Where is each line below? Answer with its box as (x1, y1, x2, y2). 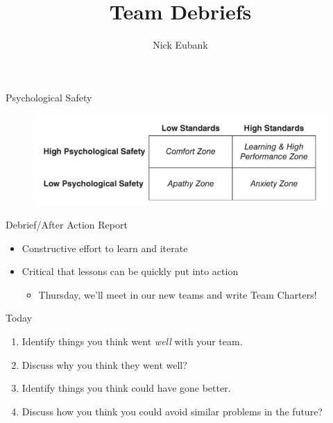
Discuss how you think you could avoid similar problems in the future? (22, 404, 323, 418)
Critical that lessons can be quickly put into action (22, 264, 239, 279)
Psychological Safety (6, 90, 92, 104)
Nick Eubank (153, 38, 208, 52)
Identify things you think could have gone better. (22, 381, 231, 395)
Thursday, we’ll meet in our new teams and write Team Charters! (38, 287, 317, 301)
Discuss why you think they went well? (22, 357, 187, 372)
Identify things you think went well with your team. (22, 334, 243, 349)
